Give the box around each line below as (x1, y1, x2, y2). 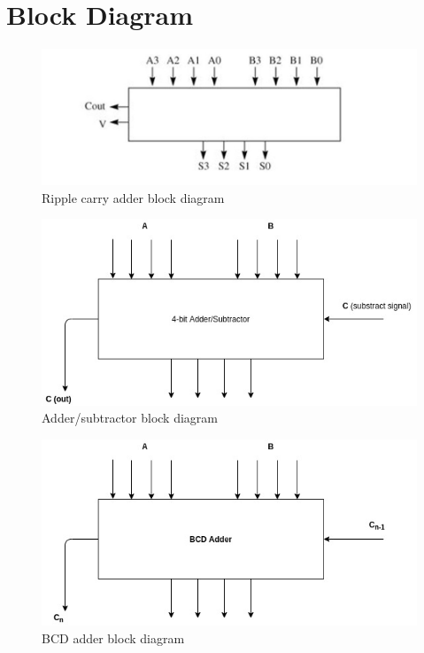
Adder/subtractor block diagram (42, 408, 218, 427)
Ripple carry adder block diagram (42, 188, 225, 206)
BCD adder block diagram (42, 629, 185, 648)
